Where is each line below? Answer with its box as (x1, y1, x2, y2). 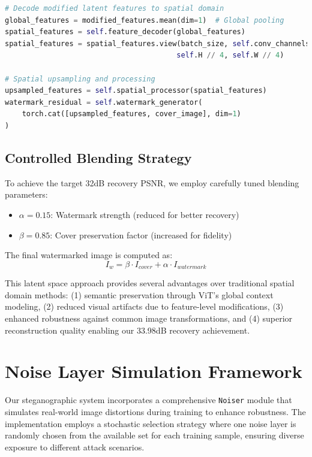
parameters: (5, 188, 48, 201)
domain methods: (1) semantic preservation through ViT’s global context (5, 288, 274, 301)
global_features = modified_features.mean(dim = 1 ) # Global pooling (5, 16, 284, 25)
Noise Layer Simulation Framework (5, 359, 302, 383)
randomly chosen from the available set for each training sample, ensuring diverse (5, 429, 304, 441)
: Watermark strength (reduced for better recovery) (50, 208, 239, 220)
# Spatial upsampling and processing (5, 74, 155, 83)
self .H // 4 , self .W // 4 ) (176, 51, 284, 60)
